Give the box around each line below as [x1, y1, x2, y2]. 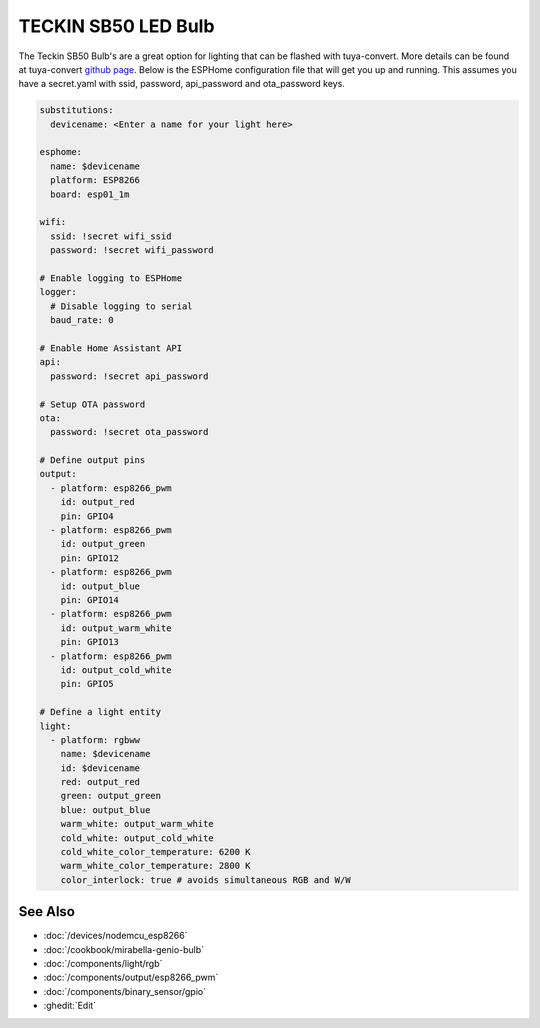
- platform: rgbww [50, 734, 140, 745]
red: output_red [60, 776, 140, 788]
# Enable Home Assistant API [39, 342, 183, 354]
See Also [18, 903, 75, 920]
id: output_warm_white [60, 622, 172, 634]
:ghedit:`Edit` [43, 1000, 97, 1012]
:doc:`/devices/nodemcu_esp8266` [43, 930, 188, 942]
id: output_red [60, 496, 135, 508]
